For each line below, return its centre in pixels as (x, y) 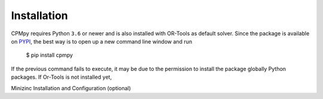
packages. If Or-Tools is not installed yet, (61, 77)
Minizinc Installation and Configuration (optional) (71, 88)
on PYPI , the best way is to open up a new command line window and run (102, 41)
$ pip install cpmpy (49, 55)
